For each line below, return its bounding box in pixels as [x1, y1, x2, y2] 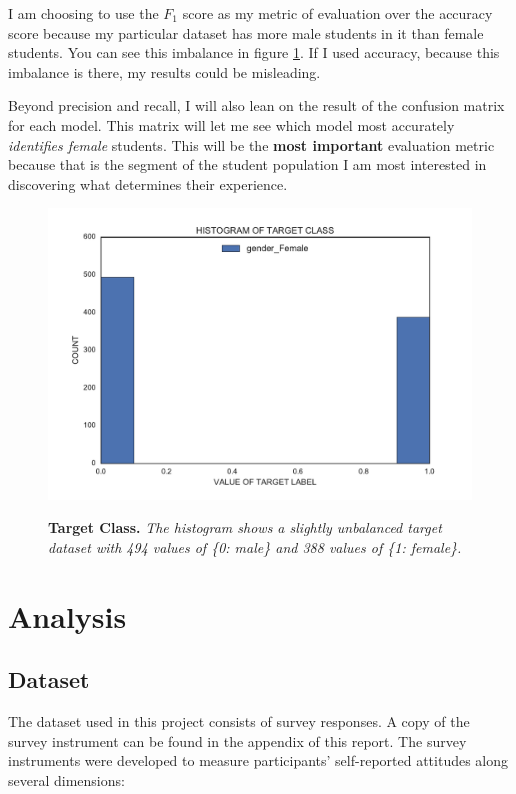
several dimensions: [8, 769, 125, 790]
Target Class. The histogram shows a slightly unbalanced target [48, 517, 442, 538]
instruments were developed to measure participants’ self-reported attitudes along [8, 750, 509, 771]
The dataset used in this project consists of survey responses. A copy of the [8, 711, 470, 732]
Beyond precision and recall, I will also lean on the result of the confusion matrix [8, 95, 505, 116]
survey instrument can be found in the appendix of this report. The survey [8, 730, 467, 751]
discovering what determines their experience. [8, 173, 288, 194]
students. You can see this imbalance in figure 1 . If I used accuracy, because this [8, 42, 500, 63]
